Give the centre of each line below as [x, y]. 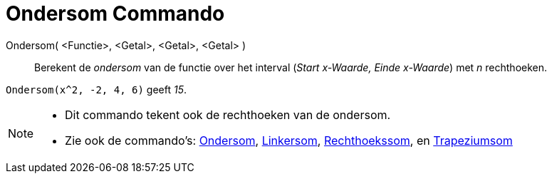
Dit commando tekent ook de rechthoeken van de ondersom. [228, 114]
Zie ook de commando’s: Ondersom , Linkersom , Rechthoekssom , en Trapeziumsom [289, 140]
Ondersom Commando [115, 14]
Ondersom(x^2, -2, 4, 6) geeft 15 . [96, 89]
